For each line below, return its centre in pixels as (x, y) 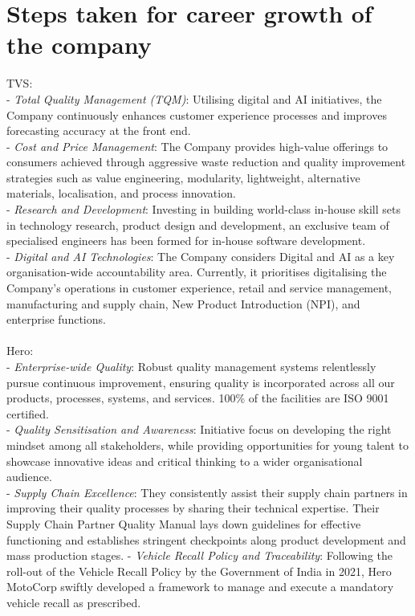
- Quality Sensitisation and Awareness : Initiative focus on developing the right (199, 429)
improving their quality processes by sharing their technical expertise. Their (193, 508)
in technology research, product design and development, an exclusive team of (198, 224)
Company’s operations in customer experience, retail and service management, (199, 288)
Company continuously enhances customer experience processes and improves (197, 114)
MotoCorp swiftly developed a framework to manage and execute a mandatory (200, 587)
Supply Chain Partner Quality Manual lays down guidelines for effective (184, 523)
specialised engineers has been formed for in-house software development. (186, 241)
